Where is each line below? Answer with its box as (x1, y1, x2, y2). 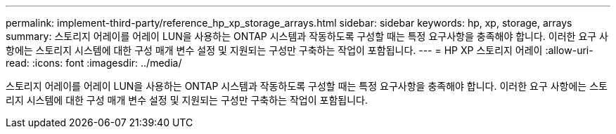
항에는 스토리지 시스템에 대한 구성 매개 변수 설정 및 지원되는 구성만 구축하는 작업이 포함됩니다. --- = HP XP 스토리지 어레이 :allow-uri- (6, 44, 593, 56)
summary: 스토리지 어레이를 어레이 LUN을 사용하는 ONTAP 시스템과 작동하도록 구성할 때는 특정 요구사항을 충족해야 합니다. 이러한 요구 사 (6, 30, 608, 42)
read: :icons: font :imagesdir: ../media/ (6, 57, 182, 69)
